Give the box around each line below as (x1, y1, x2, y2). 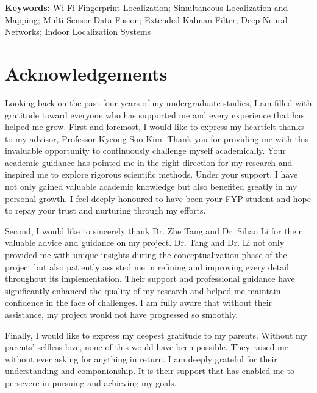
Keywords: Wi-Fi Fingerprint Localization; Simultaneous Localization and (5, 1, 288, 13)
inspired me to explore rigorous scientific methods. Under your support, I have (5, 168, 298, 181)
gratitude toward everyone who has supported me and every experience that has (5, 108, 305, 121)
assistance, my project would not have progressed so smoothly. (5, 308, 238, 320)
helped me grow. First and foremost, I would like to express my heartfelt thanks (5, 120, 304, 133)
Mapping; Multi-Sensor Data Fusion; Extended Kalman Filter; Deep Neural (5, 13, 288, 26)
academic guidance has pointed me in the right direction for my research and (5, 156, 293, 168)
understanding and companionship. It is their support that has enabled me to (5, 364, 295, 377)
